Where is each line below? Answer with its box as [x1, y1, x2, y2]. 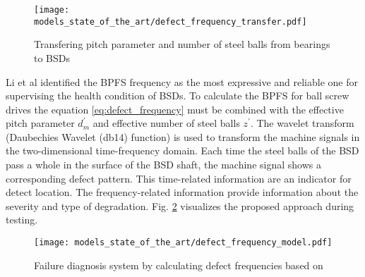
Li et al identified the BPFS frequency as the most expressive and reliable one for [6, 74, 358, 89]
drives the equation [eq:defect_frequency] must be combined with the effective [6, 101, 344, 116]
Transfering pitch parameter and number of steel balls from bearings [34, 37, 330, 51]
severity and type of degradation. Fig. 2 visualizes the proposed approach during [6, 198, 354, 213]
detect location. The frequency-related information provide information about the [6, 185, 359, 199]
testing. [6, 212, 38, 227]
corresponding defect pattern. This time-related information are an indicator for [6, 171, 352, 185]
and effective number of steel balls [92, 116, 240, 130]
